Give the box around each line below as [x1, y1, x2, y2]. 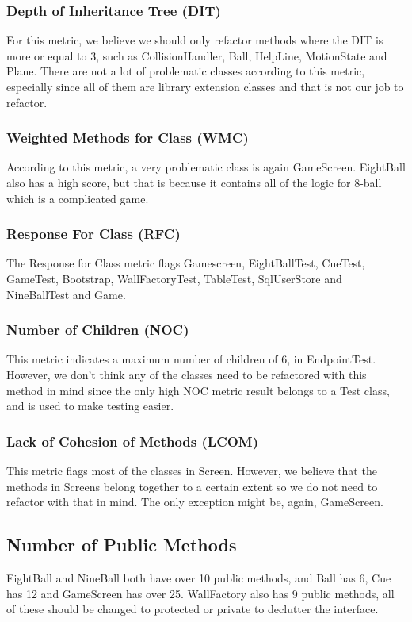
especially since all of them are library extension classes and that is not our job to [6, 79, 404, 94]
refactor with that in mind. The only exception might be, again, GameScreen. [6, 493, 383, 510]
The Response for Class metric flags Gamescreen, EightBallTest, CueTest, [6, 255, 365, 271]
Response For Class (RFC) [6, 224, 181, 244]
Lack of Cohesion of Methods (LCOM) [6, 431, 259, 451]
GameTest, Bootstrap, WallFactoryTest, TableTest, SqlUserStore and [6, 271, 342, 286]
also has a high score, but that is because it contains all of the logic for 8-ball [6, 175, 382, 190]
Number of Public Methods [6, 532, 237, 557]
